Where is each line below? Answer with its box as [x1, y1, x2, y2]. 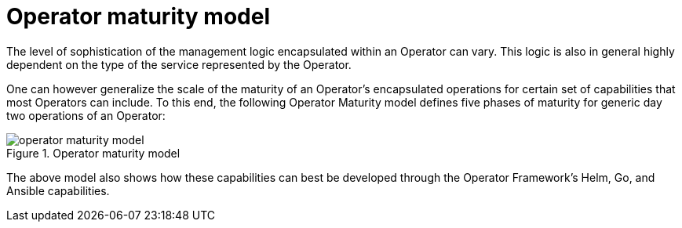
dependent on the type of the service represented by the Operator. [6, 57, 352, 71]
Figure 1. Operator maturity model [6, 146, 181, 160]
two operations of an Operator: [6, 108, 166, 122]
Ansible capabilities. [6, 183, 110, 197]
